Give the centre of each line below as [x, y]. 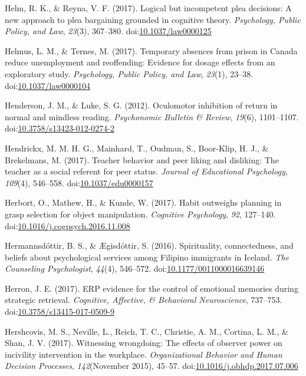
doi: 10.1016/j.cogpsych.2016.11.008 [68, 225]
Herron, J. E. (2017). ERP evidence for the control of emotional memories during [152, 288]
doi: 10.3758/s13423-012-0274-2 [60, 128]
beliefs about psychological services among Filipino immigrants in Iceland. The [147, 257]
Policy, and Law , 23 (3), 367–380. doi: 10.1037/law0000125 [108, 31]
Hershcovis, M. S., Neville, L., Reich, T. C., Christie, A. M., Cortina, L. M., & [147, 331]
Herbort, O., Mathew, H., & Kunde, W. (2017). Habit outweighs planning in [143, 202]
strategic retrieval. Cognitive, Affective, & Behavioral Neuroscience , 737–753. [144, 300]
